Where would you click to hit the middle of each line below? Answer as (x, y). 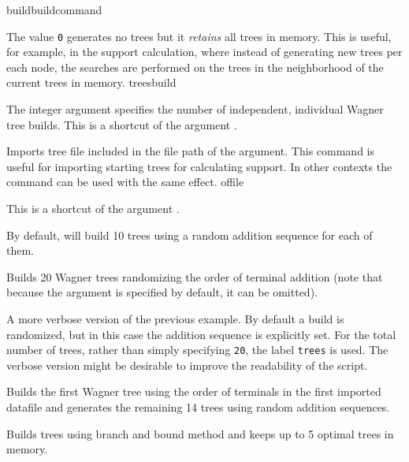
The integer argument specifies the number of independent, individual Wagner (195, 109)
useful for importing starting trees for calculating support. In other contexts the (199, 166)
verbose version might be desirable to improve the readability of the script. (187, 365)
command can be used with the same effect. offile (125, 182)
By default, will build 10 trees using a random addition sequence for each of (190, 235)
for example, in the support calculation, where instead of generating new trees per (204, 52)
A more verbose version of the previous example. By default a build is (175, 318)
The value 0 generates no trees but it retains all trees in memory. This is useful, (199, 36)
